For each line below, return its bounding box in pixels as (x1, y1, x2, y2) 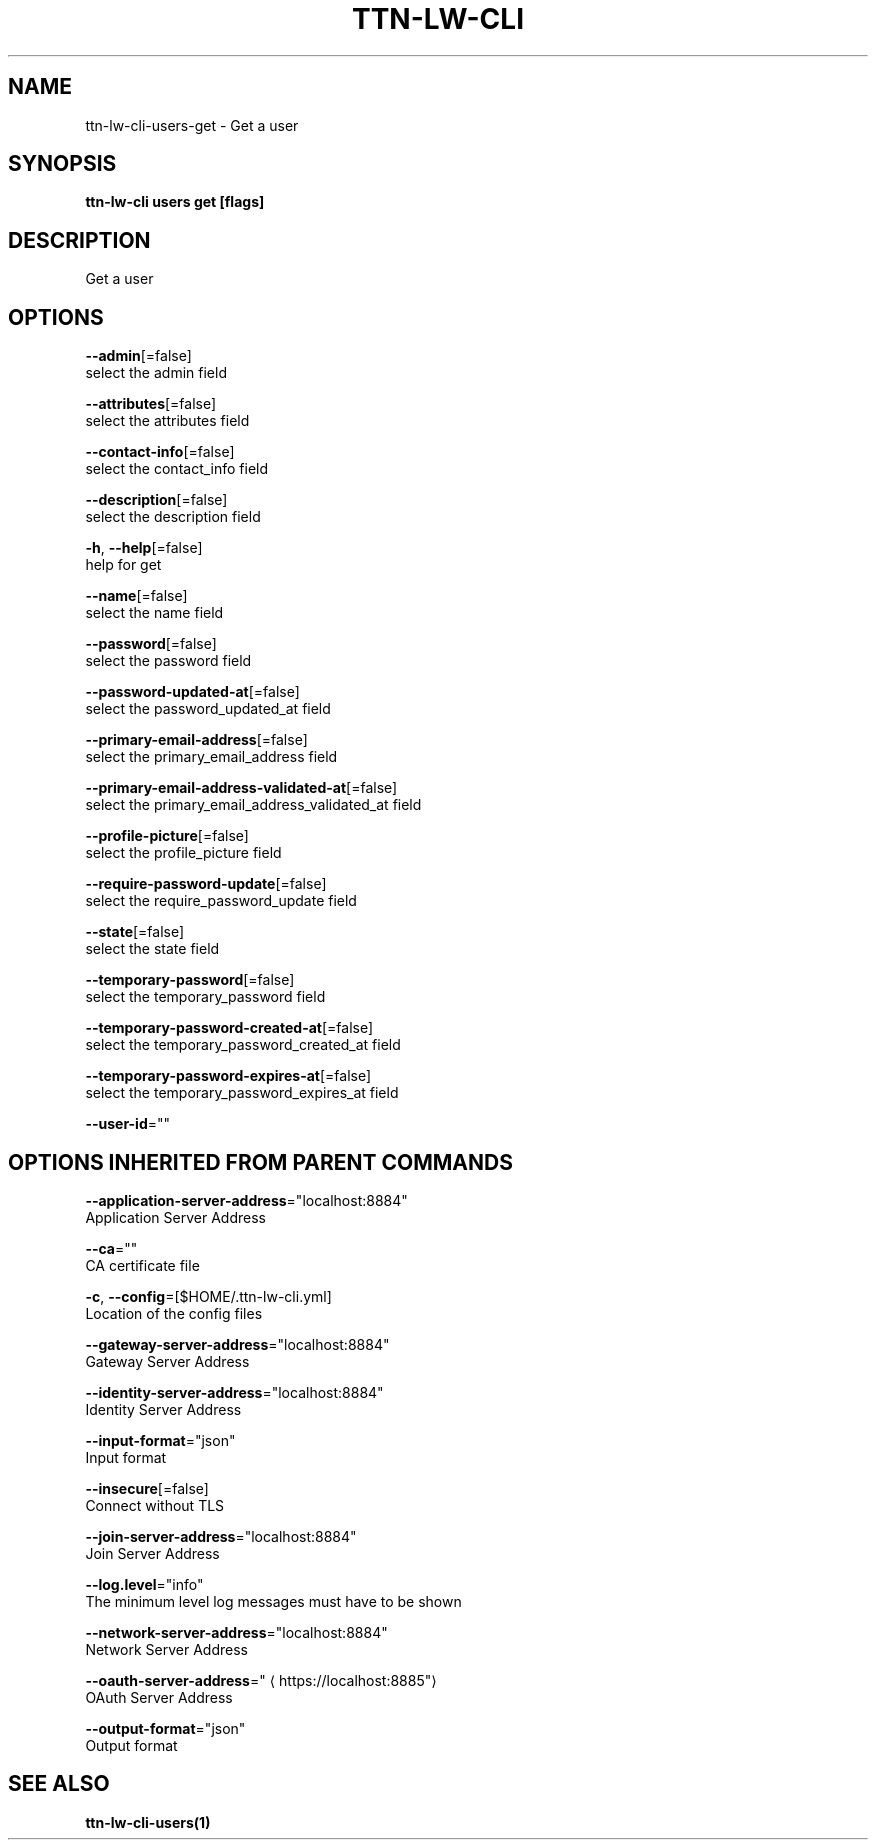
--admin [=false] (85, 347, 192, 365)
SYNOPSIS (8, 151, 117, 177)
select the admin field (85, 364, 227, 382)
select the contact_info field (85, 460, 269, 478)
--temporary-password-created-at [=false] (85, 1019, 374, 1037)
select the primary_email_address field (85, 748, 338, 766)
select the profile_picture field (85, 844, 282, 862)
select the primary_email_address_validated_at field (85, 796, 422, 814)
